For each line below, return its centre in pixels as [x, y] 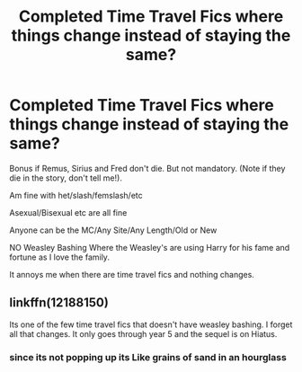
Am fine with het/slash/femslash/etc [76, 195]
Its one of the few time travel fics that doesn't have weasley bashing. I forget [151, 324]
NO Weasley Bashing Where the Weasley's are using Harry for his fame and [150, 247]
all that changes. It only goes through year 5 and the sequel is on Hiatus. [143, 333]
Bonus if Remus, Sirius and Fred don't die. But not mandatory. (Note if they [147, 168]
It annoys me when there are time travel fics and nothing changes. [132, 274]
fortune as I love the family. [60, 257]
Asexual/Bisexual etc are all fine [68, 212]
